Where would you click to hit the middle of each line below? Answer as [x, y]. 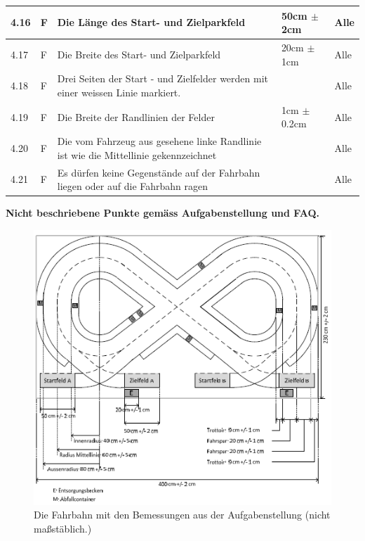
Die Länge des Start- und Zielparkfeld [151, 22]
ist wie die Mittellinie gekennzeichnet [137, 154]
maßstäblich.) [63, 528]
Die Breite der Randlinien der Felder [136, 116]
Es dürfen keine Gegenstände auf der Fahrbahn [159, 172]
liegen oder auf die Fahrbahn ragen [133, 186]
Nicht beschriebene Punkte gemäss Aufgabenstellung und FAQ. [162, 213]
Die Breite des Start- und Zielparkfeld [139, 54]
